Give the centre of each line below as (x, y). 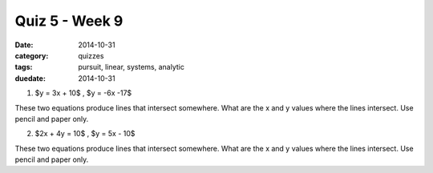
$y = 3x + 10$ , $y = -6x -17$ (83, 93)
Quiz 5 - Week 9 (69, 21)
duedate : (30, 78)
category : (32, 55)
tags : (24, 67)
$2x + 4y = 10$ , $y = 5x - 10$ (85, 134)
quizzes (91, 55)
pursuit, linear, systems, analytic (131, 67)
